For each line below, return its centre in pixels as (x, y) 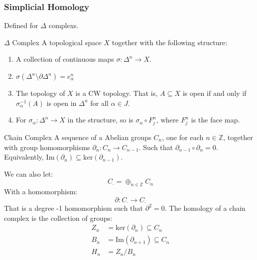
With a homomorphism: (41, 191)
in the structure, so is (100, 120)
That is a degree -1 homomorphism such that (74, 208)
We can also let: (29, 173)
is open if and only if (214, 93)
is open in (61, 103)
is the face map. (215, 120)
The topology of (40, 93)
